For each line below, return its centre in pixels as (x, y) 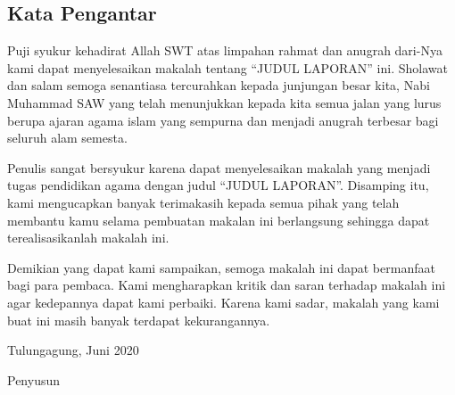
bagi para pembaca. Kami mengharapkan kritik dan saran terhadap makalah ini (227, 285)
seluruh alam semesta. (67, 138)
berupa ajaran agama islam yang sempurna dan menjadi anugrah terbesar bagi (223, 120)
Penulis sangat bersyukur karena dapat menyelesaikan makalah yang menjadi (219, 167)
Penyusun (34, 379)
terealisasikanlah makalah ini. (88, 238)
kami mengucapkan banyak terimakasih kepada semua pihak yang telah (203, 202)
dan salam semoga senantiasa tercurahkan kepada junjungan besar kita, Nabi (219, 85)
